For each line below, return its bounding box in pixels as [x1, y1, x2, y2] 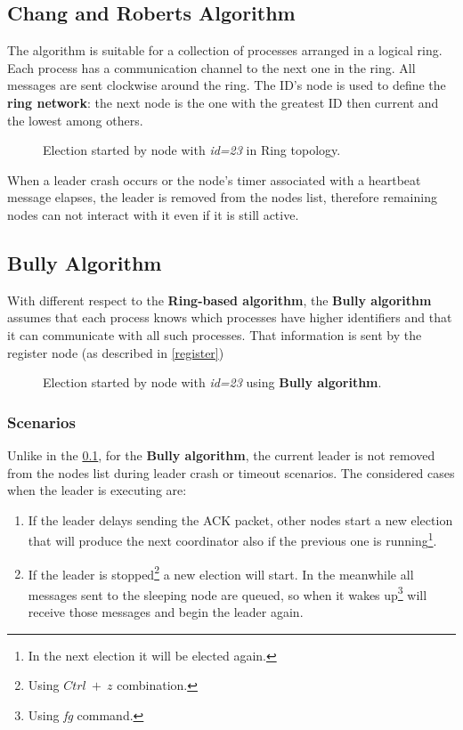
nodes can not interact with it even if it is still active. [7, 205, 299, 223]
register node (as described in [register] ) [7, 343, 224, 361]
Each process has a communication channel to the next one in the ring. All [7, 58, 416, 77]
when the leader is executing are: [7, 481, 187, 499]
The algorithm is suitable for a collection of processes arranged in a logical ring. [7, 41, 443, 60]
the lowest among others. [7, 110, 143, 129]
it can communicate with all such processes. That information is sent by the [7, 325, 422, 344]
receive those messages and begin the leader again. [28, 603, 304, 621]
